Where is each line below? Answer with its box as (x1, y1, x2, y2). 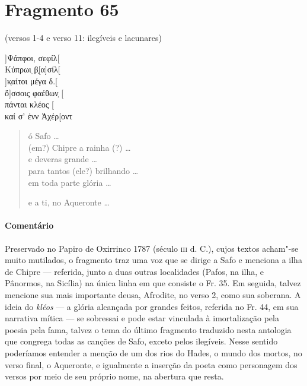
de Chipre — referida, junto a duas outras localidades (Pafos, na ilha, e (5, 265, 264, 277)
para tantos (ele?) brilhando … (28, 164, 139, 177)
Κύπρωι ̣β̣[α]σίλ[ (5, 63, 60, 75)
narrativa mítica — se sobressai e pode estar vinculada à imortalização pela (5, 312, 279, 324)
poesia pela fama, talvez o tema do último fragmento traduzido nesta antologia (5, 323, 292, 336)
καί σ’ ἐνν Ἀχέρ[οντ (5, 109, 73, 122)
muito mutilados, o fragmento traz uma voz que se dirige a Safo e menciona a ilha (5, 254, 302, 266)
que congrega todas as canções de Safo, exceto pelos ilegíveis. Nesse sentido (5, 335, 278, 347)
